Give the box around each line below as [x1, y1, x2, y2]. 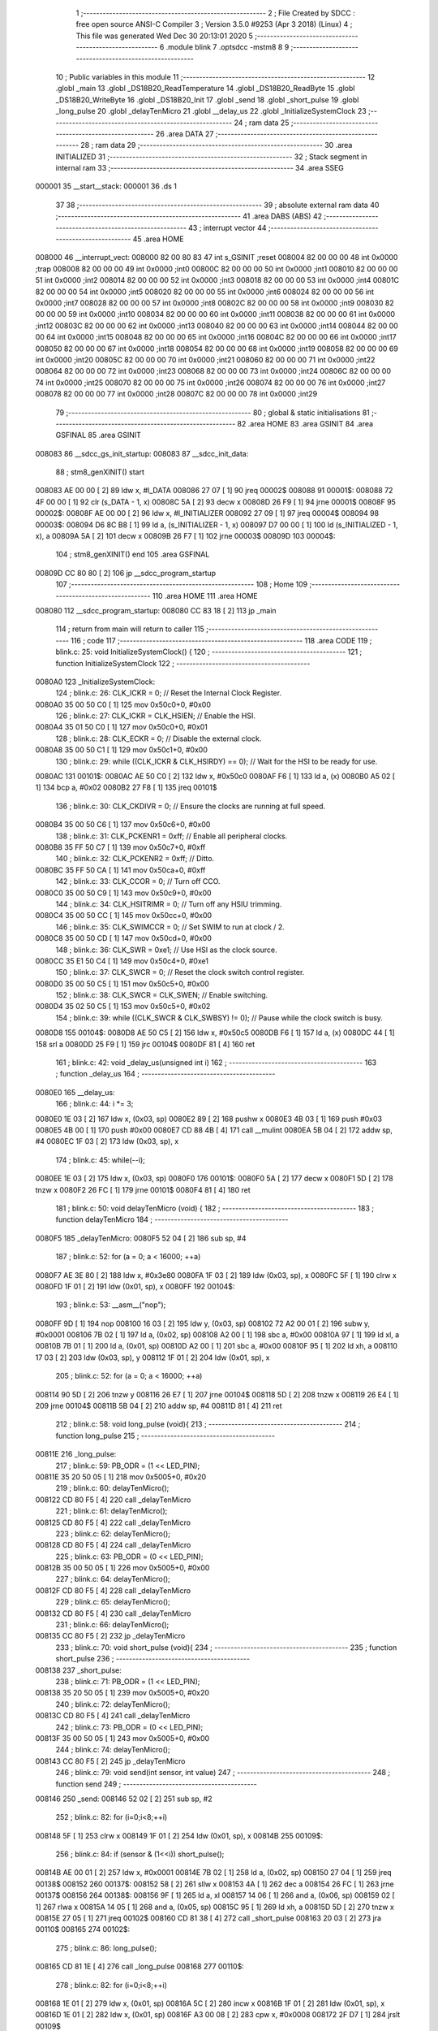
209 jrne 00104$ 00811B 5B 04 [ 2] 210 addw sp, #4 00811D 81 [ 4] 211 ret [35, 1401, 283, 1411]
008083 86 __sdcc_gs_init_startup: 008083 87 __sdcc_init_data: [35, 448, 249, 458]
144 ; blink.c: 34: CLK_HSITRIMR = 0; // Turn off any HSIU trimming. [55, 899, 282, 909]
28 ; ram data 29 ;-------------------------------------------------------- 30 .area [80, 141, 353, 150]
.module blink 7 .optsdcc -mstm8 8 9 [165, 42, 290, 52]
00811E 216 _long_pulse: [35, 1449, 117, 1459]
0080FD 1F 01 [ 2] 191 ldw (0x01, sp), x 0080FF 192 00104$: [35, 1281, 235, 1291]
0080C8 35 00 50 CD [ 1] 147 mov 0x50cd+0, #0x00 [35, 933, 213, 943]
